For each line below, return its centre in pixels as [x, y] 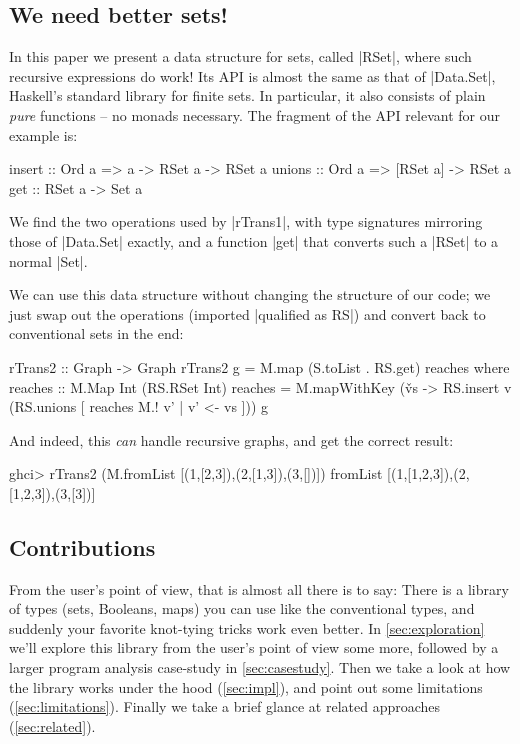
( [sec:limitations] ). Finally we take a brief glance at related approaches [225, 706]
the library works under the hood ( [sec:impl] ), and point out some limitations [246, 686]
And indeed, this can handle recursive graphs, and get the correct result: [231, 439]
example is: [43, 134]
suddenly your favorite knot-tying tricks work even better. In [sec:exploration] [247, 627]
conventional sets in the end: [96, 333]
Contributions [82, 546]
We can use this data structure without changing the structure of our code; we [250, 294]
